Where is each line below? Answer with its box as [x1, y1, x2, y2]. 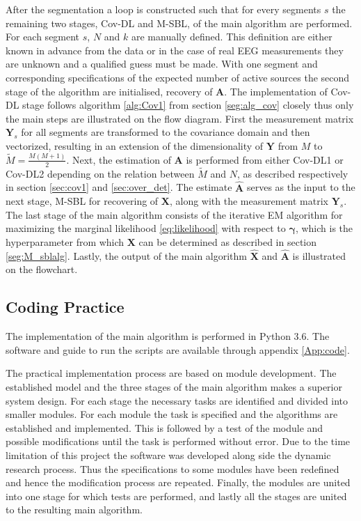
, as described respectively [236, 166, 348, 180]
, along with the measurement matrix [169, 194, 328, 208]
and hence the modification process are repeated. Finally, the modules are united [6, 475, 351, 490]
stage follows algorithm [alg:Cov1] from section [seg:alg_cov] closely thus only [22, 98, 354, 112]
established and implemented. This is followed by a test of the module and [6, 420, 323, 435]
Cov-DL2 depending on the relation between [6, 166, 195, 180]
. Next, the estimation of [66, 152, 171, 166]
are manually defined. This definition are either [131, 29, 332, 44]
